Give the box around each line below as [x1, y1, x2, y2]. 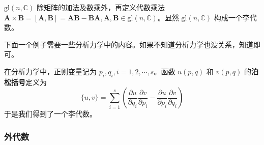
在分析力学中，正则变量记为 [4, 66, 97, 76]
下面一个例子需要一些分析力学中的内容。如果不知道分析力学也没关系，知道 [4, 39, 253, 49]
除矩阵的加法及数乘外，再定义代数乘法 [37, 2, 165, 12]
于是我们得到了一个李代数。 [4, 108, 97, 119]
